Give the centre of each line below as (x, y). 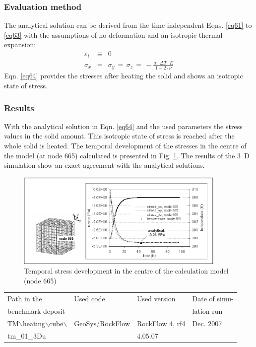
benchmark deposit (36, 311)
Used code (90, 299)
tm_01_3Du (27, 335)
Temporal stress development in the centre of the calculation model (126, 271)
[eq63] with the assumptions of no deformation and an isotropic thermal (113, 35)
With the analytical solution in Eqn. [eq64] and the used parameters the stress (123, 126)
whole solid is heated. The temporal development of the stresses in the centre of (125, 146)
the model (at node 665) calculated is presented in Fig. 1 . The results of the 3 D (127, 155)
